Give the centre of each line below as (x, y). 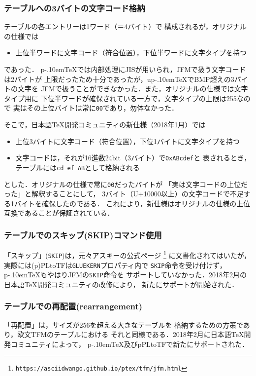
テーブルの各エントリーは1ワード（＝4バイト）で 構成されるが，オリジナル (125, 26)
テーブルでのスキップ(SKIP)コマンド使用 (83, 235)
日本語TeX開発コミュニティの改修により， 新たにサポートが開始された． (121, 284)
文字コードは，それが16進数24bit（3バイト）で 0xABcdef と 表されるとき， (133, 158)
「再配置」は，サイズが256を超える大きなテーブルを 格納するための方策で (124, 324)
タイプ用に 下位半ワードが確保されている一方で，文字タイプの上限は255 (120, 98)
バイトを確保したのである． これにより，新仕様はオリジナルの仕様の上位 (132, 203)
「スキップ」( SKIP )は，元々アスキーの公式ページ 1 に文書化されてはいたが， (127, 254)
